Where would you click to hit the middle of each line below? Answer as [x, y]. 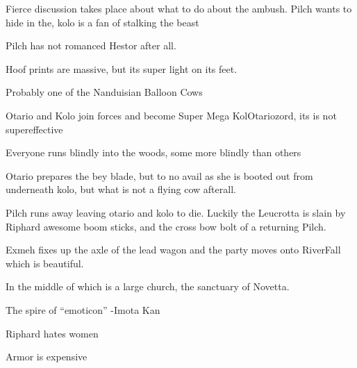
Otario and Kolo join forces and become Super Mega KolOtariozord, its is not [171, 115]
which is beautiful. [45, 263]
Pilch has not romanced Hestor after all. [91, 45]
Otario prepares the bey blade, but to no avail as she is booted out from [159, 175]
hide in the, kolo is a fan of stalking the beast [102, 22]
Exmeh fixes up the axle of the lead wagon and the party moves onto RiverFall [173, 250]
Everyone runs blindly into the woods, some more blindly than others [153, 152]
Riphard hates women [52, 333]
